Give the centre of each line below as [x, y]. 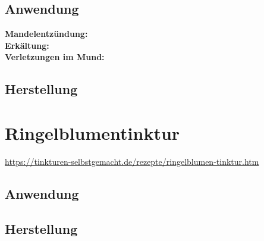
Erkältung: [27, 45]
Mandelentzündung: [46, 34]
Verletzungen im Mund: [55, 57]
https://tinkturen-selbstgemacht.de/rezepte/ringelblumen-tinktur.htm [132, 161]
